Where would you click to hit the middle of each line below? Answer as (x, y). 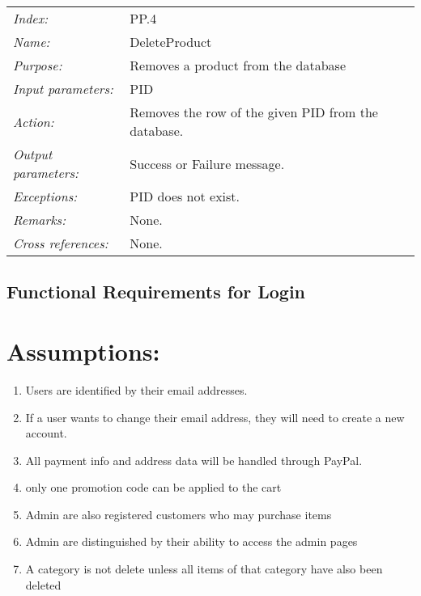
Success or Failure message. (207, 163)
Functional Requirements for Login (156, 292)
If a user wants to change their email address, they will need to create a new (215, 417)
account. (46, 433)
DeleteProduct (171, 42)
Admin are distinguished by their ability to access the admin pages (191, 541)
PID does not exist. (185, 196)
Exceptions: (45, 196)
